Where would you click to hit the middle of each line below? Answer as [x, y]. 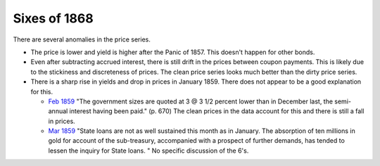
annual [58, 111]
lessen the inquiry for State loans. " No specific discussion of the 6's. [148, 151]
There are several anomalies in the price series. [82, 39]
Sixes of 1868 [53, 18]
